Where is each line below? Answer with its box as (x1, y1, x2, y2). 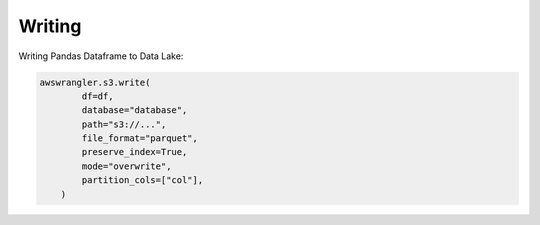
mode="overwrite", (81, 160, 172, 172)
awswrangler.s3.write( (39, 76, 151, 88)
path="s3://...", (81, 118, 167, 130)
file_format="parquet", (81, 133, 199, 144)
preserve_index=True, (81, 146, 188, 158)
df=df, (81, 90, 114, 102)
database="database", (81, 105, 188, 116)
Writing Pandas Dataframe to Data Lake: (18, 50, 184, 62)
